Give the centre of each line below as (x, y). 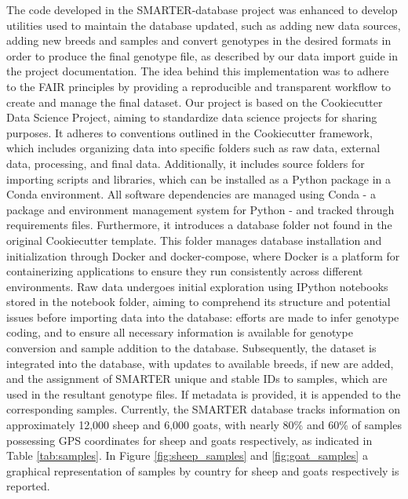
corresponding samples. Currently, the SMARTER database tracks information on (204, 409)
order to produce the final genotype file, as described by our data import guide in (202, 55)
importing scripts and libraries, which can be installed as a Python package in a (199, 178)
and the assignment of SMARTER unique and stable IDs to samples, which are (197, 379)
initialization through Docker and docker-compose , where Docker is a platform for (203, 255)
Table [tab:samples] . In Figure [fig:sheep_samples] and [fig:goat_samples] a (187, 455)
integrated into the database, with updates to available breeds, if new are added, (200, 363)
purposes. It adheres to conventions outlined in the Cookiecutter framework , (189, 132)
